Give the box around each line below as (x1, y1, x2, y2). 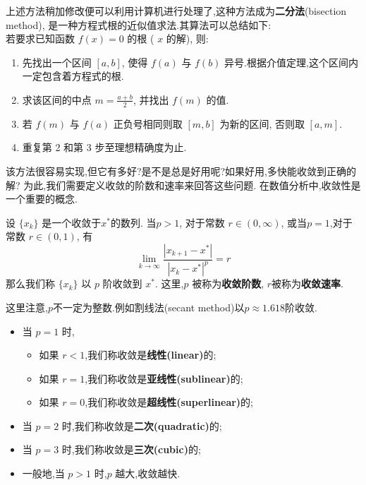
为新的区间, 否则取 (219, 116, 305, 131)
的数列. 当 (110, 215, 157, 229)
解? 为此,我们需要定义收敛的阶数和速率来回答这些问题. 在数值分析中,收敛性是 (6, 177, 361, 192)
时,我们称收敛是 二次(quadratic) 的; (61, 418, 222, 433)
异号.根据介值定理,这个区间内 (224, 54, 358, 69)
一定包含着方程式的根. (22, 68, 124, 83)
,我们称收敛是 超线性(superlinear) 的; (85, 395, 254, 409)
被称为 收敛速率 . (272, 276, 343, 291)
